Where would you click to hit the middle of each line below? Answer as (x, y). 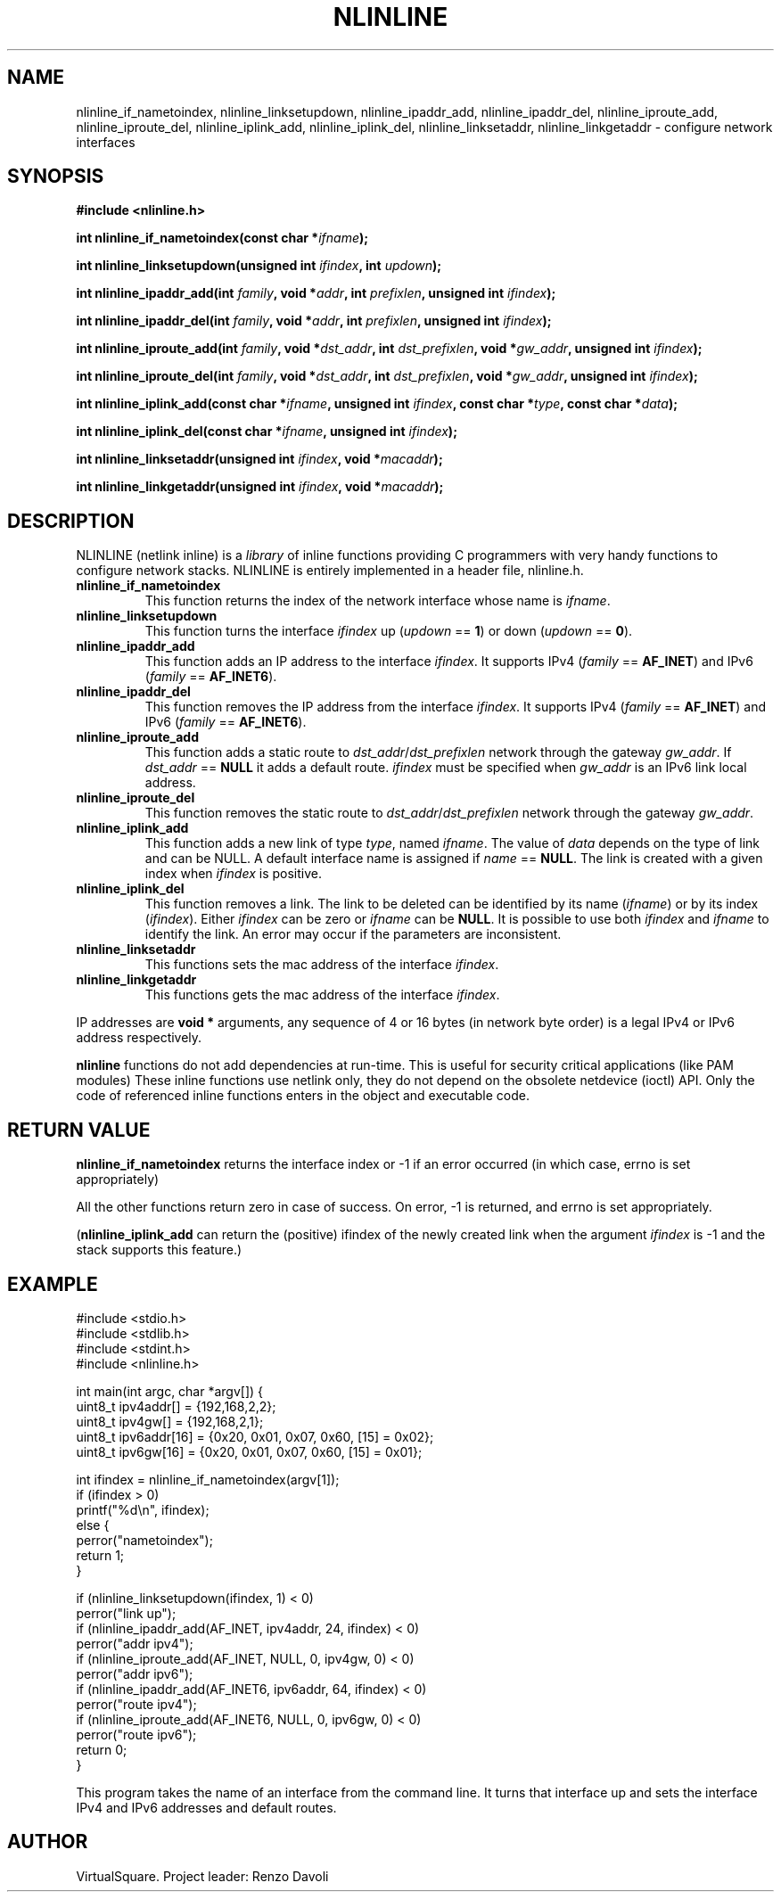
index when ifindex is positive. (234, 874)
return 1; (100, 1555)
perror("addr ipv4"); (135, 1643)
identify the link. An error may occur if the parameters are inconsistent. (353, 934)
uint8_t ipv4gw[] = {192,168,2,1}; (170, 1421)
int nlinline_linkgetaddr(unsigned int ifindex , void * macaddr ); (260, 487)
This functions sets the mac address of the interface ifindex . (322, 965)
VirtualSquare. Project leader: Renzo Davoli (202, 1876)
